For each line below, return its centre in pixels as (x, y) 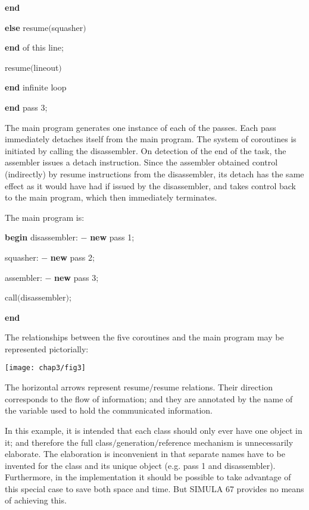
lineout (46, 67)
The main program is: (45, 217)
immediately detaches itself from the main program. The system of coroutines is (151, 139)
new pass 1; (112, 237)
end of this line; (34, 47)
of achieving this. (36, 500)
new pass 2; (72, 257)
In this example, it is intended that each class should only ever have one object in (154, 430)
